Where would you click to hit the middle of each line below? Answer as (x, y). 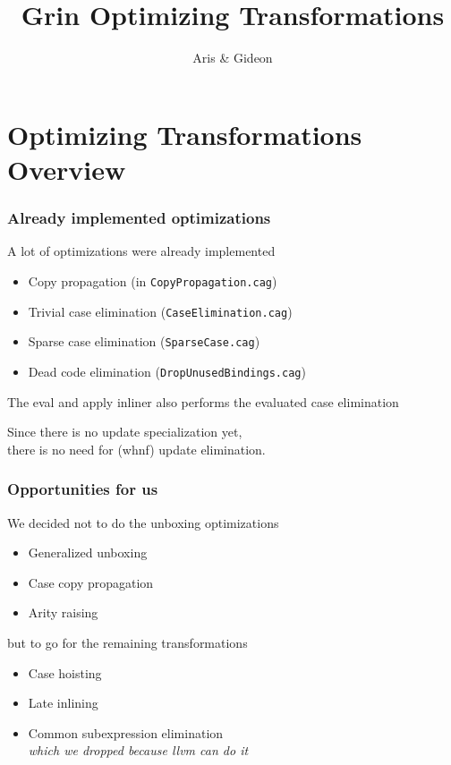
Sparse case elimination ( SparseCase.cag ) (144, 341)
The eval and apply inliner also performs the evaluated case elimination (203, 401)
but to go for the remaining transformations (128, 642)
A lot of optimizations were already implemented (141, 251)
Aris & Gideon (233, 58)
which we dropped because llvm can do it (138, 750)
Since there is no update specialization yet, (125, 432)
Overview (67, 169)
